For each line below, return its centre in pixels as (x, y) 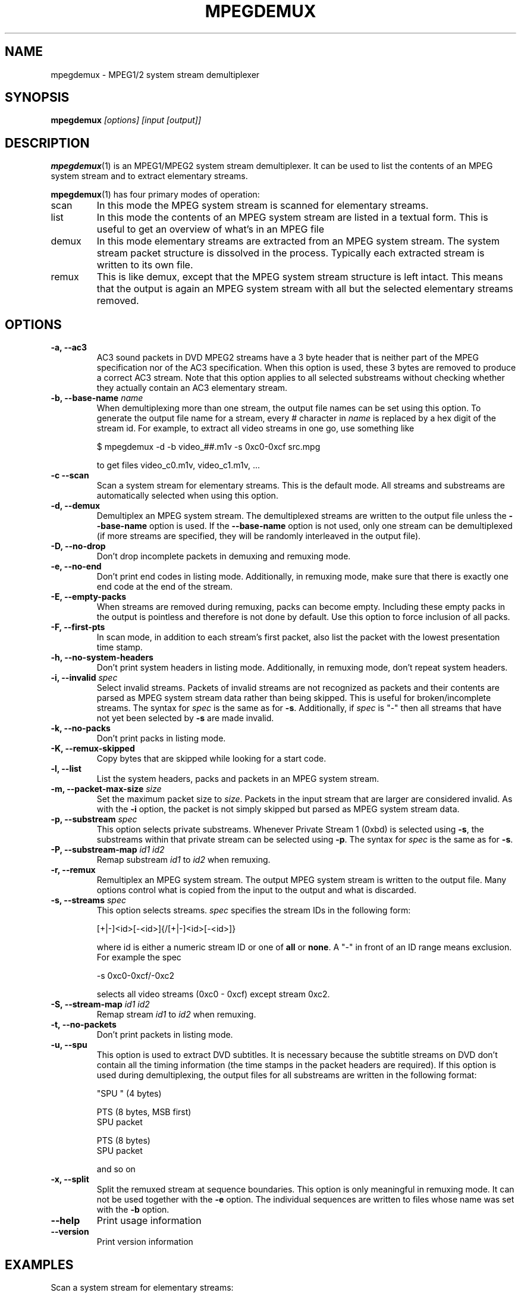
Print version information (145, 1242)
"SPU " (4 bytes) (129, 1094)
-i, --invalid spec (84, 678)
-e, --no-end (76, 566)
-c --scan (70, 475)
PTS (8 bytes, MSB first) (144, 1112)
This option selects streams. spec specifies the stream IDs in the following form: (254, 910)
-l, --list (66, 769)
